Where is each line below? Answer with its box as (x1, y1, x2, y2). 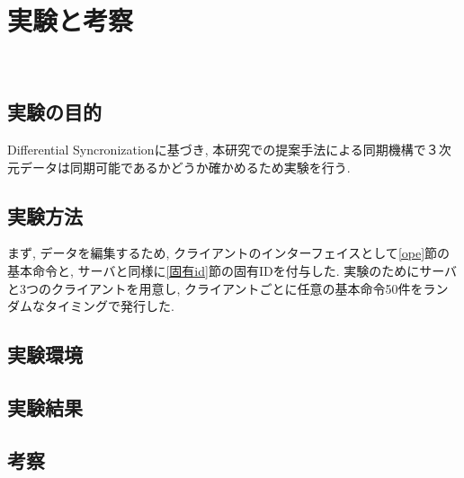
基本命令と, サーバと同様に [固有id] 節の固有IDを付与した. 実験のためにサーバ (7, 261, 458, 279)
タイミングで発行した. (44, 297, 174, 315)
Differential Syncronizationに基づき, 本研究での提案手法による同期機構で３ (7, 139, 439, 158)
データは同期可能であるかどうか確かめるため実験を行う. (19, 157, 351, 176)
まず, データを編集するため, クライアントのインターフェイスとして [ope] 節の (7, 243, 451, 262)
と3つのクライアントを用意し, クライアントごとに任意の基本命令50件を (7, 279, 424, 297)
